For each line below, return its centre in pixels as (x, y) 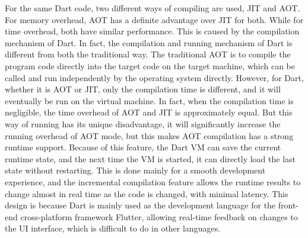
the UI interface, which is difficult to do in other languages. (113, 228)
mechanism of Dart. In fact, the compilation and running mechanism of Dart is (149, 42)
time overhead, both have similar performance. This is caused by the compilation (152, 31)
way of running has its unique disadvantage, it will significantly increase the (143, 123)
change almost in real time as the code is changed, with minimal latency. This (147, 193)
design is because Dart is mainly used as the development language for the (140, 205)
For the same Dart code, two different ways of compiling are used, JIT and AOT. (153, 8)
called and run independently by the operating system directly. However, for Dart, (154, 77)
